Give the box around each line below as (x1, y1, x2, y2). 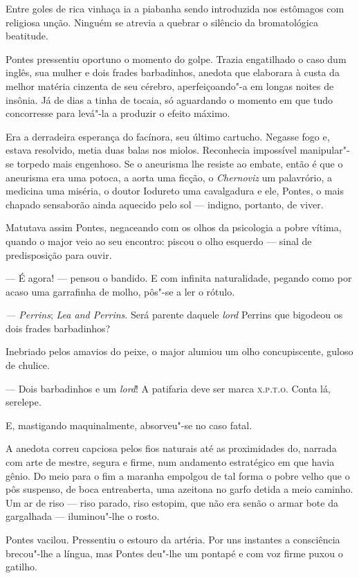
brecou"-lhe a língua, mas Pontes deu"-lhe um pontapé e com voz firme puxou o (6, 545, 343, 560)
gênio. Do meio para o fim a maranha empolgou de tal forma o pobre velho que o (6, 468, 350, 482)
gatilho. (6, 559, 37, 574)
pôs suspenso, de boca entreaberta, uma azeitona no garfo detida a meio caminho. (6, 482, 353, 496)
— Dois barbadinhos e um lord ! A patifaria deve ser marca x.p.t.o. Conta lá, (6, 381, 331, 395)
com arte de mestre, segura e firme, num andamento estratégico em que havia (6, 455, 335, 469)
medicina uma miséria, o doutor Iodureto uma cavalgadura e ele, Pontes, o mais (6, 183, 344, 198)
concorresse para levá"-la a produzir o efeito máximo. (6, 106, 230, 120)
